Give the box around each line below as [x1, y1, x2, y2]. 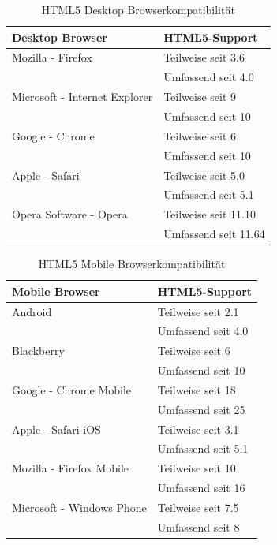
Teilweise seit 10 [157, 460, 236, 476]
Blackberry [12, 342, 65, 359]
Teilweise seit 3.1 [157, 420, 239, 437]
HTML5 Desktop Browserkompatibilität [41, 2, 235, 17]
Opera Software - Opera [12, 206, 128, 222]
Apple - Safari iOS [12, 420, 101, 437]
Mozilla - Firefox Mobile [12, 460, 129, 476]
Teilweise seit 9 [163, 88, 237, 105]
